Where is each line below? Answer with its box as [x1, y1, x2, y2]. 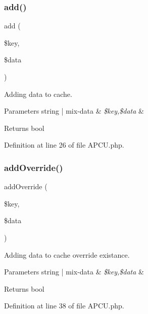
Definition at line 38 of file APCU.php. [4, 300, 124, 311]
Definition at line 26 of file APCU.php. [4, 139, 124, 150]
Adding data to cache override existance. [4, 249, 130, 260]
